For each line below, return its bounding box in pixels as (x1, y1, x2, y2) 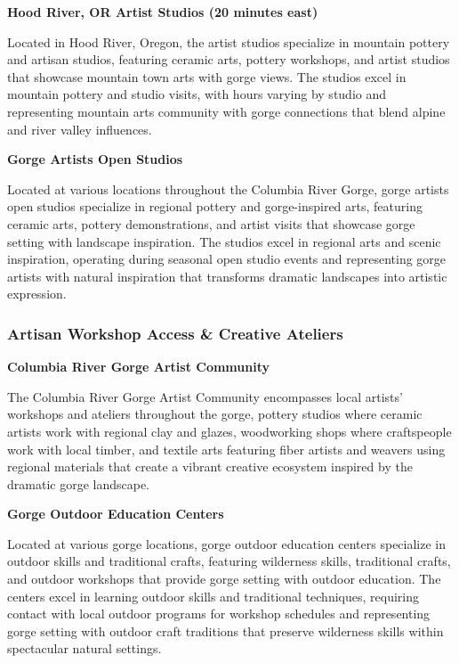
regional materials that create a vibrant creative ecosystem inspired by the (7, 457, 413, 476)
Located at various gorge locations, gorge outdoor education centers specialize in (7, 534, 447, 552)
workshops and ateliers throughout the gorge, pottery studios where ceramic (7, 405, 423, 423)
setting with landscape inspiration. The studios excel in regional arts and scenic (7, 232, 441, 250)
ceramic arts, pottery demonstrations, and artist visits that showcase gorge (7, 214, 415, 233)
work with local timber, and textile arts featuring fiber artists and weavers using (7, 439, 446, 458)
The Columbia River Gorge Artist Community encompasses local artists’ (7, 387, 403, 405)
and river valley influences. (7, 119, 152, 138)
